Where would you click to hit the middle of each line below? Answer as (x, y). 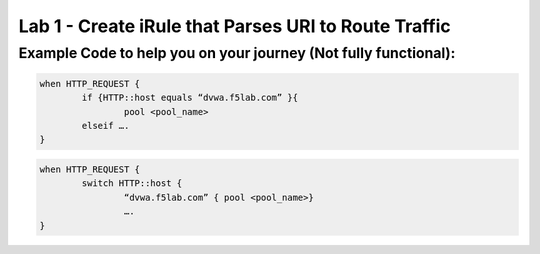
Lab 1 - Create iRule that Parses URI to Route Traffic (234, 26)
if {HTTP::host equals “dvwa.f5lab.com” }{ (190, 98)
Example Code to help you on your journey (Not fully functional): (237, 53)
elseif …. (105, 125)
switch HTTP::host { (132, 183)
